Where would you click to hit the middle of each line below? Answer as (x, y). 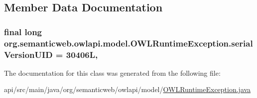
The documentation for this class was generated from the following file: (112, 73)
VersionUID (28, 54)
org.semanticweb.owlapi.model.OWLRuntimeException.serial (128, 43)
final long (23, 31)
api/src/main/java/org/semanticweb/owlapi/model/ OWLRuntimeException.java (128, 89)
